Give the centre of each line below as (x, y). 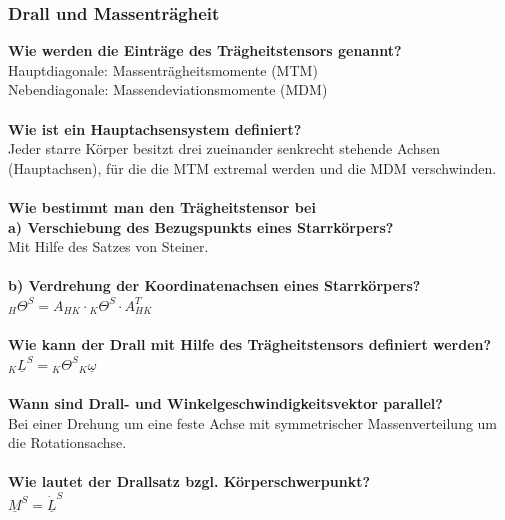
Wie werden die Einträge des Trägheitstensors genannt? (205, 50)
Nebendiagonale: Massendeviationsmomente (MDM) (168, 89)
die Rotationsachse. (67, 442)
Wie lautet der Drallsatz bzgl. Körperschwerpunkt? (189, 481)
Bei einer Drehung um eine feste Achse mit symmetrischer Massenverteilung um (253, 422)
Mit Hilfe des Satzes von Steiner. (108, 246)
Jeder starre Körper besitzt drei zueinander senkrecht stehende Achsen (224, 148)
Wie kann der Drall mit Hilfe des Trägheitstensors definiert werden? (250, 344)
